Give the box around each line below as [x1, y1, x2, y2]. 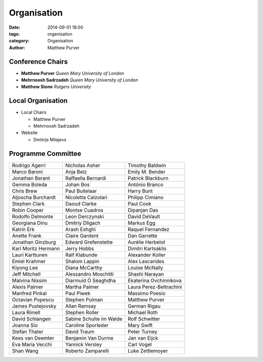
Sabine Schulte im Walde [65, 315, 123, 322]
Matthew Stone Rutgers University [21, 84, 91, 90]
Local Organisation [9, 96, 68, 105]
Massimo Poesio [128, 290, 166, 297]
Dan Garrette [128, 232, 158, 239]
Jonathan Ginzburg [12, 239, 56, 246]
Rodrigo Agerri [12, 162, 46, 169]
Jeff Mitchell [12, 270, 41, 277]
